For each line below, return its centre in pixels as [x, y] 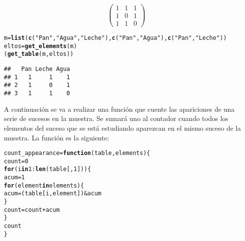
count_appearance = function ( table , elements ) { [77, 153]
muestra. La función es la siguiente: [57, 137]
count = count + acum [32, 210]
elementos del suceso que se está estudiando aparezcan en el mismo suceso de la [122, 128]
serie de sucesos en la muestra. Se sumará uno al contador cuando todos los [116, 118]
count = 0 [16, 161]
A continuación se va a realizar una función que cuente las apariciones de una [119, 109]
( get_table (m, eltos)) [39, 54]
